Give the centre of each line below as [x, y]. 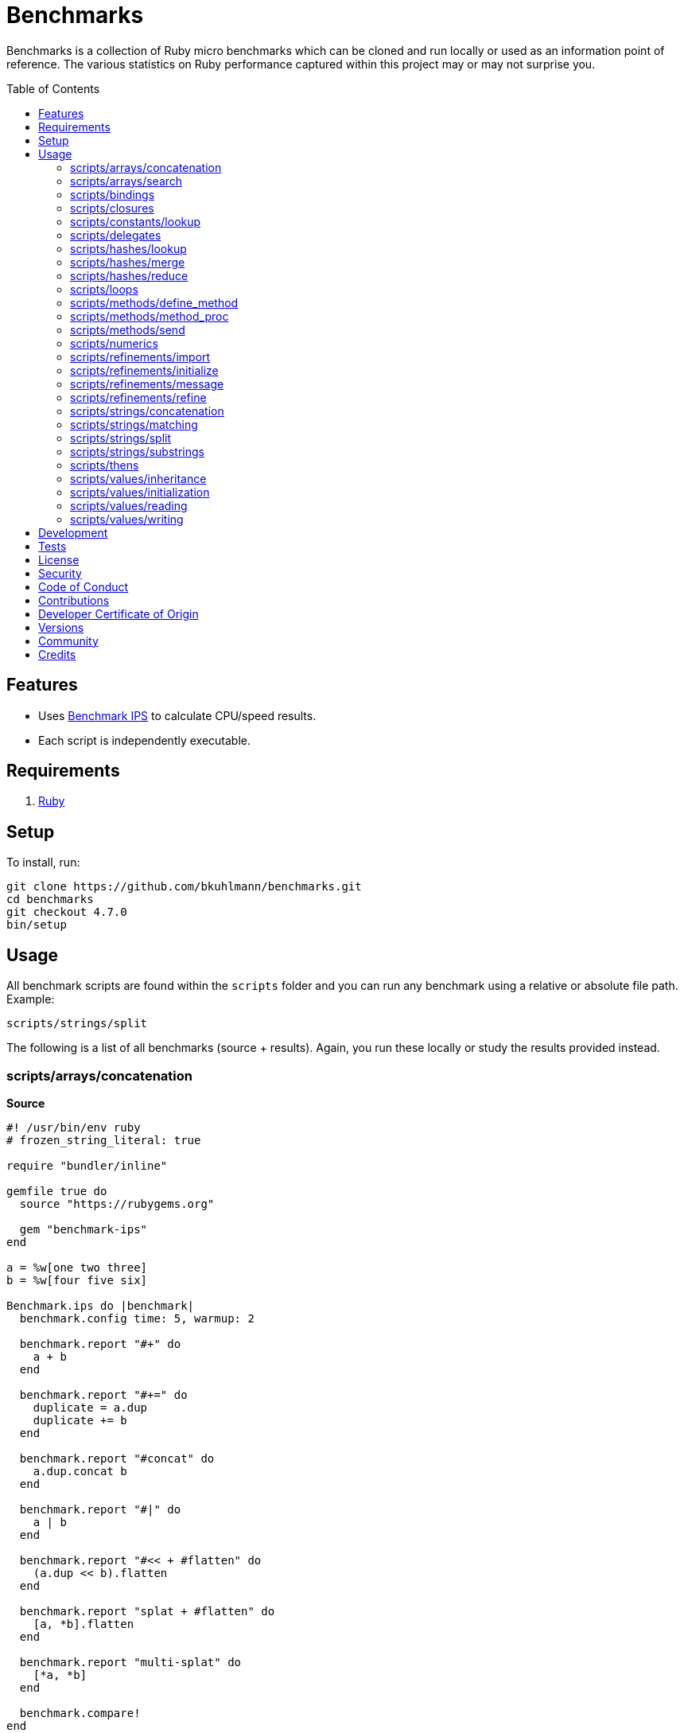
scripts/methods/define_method [154, 302]
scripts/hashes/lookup [128, 248]
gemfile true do [57, 1191]
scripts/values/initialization [140, 492]
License [59, 559]
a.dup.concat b [80, 1471]
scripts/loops [104, 289]
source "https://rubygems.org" [117, 1203]
